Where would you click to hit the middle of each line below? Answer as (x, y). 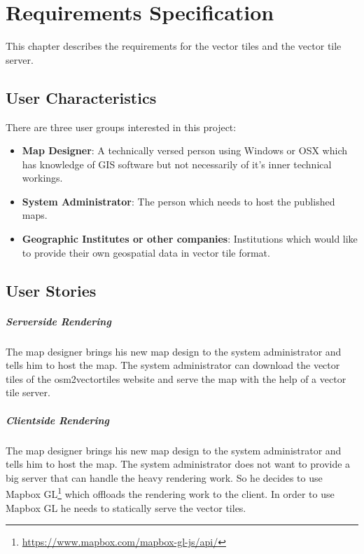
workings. (42, 178)
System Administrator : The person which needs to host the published (178, 201)
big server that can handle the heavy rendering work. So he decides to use (164, 477)
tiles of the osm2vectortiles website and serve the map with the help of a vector (176, 378)
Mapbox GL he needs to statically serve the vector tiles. (126, 507)
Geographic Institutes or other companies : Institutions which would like (190, 239)
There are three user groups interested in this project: (121, 127)
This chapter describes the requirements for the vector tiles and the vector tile (174, 46)
